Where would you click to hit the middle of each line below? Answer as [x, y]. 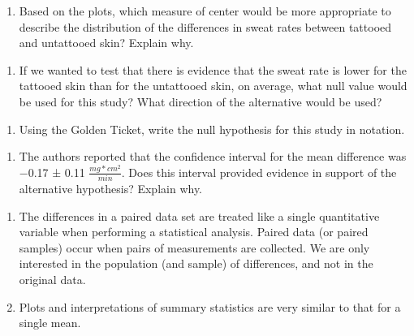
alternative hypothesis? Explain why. [110, 189]
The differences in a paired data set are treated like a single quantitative [199, 215]
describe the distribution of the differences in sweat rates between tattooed [205, 26]
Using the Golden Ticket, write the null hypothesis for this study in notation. [212, 129]
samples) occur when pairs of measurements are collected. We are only [194, 247]
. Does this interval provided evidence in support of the [259, 172]
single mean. [50, 323]
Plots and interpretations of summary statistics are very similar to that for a [210, 306]
